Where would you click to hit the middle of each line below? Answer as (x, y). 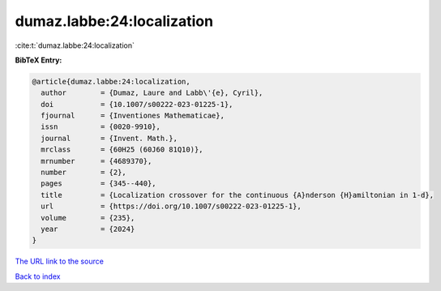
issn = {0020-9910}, (101, 127)
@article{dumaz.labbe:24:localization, (111, 81)
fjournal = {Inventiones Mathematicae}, (133, 116)
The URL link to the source (60, 261)
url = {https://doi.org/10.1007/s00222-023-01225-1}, (171, 206)
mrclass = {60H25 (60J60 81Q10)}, (122, 150)
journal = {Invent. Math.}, (109, 138)
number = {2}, (84, 173)
